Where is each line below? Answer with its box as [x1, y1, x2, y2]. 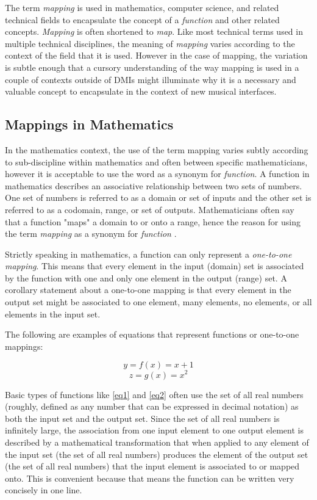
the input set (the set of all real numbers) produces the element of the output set [5, 447, 308, 460]
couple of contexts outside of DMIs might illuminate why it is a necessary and [5, 73, 296, 85]
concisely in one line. [5, 484, 82, 496]
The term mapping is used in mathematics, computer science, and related [5, 1, 279, 13]
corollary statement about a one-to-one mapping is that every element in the [5, 283, 291, 296]
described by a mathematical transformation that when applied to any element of [5, 435, 309, 448]
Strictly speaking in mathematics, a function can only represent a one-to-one [5, 247, 292, 260]
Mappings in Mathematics [5, 115, 174, 134]
